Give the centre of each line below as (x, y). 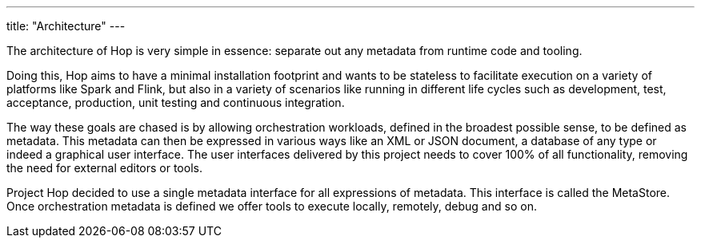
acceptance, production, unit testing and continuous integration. (176, 102)
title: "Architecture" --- (66, 26)
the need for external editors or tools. (104, 168)
